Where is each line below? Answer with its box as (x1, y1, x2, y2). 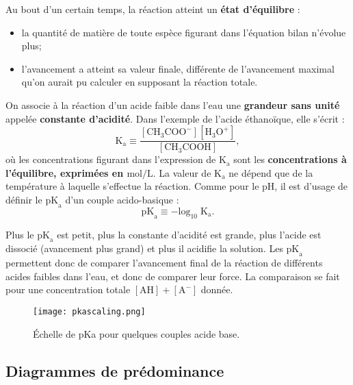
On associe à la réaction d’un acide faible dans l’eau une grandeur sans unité (5, 97, 340, 112)
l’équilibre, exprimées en (5, 165, 124, 179)
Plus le (5, 227, 34, 241)
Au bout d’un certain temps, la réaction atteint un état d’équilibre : (5, 2, 300, 16)
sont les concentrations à (233, 152, 347, 166)
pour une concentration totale (5, 282, 131, 297)
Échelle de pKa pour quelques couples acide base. (33, 326, 240, 340)
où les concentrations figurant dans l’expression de (5, 152, 216, 166)
